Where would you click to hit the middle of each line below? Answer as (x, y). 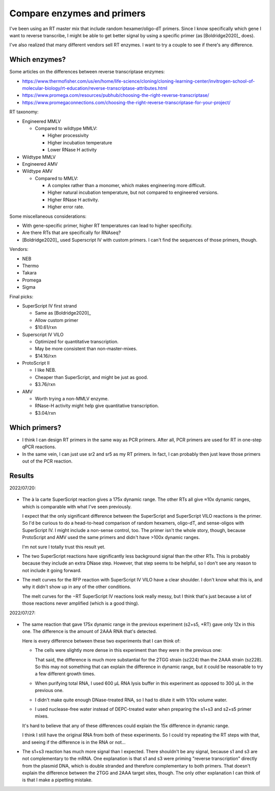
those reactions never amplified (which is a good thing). (81, 603)
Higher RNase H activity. (73, 199)
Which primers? (35, 428)
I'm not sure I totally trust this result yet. (64, 547)
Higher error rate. (66, 207)
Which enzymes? (38, 59)
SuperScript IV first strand (50, 305)
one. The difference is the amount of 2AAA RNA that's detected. (90, 631)
